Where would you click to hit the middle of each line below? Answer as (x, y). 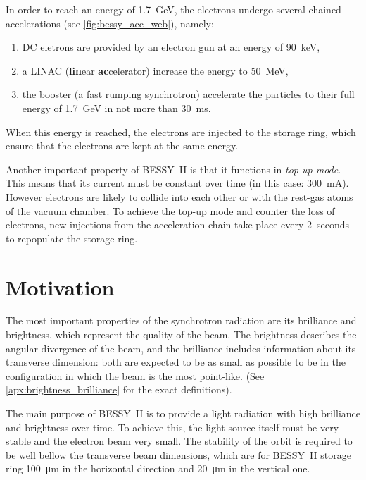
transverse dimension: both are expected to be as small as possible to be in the (176, 362)
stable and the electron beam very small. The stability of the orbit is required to (179, 441)
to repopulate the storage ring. (72, 238)
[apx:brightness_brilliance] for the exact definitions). (119, 389)
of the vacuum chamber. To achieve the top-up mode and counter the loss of (170, 210)
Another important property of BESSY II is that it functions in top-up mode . (173, 169)
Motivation (60, 287)
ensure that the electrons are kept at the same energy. (122, 146)
